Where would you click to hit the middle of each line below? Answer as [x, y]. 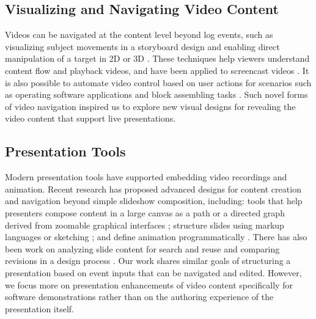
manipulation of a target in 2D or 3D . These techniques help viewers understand [157, 58]
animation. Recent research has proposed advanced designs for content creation [153, 189]
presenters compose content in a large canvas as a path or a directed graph [145, 212]
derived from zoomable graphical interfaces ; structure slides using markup [145, 225]
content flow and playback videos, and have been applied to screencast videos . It [157, 70]
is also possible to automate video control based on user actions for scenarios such [158, 82]
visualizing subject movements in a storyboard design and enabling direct [142, 46]
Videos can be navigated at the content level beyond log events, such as [139, 35]
